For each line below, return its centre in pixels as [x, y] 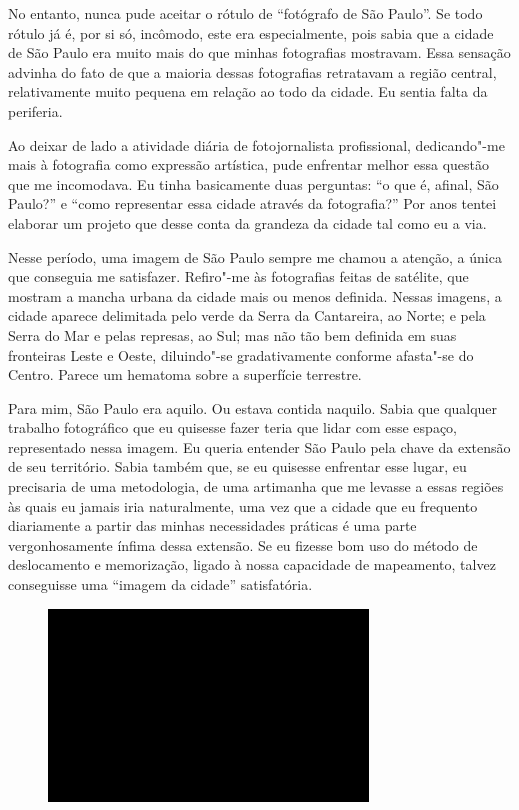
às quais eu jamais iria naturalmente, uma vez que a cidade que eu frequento [243, 505]
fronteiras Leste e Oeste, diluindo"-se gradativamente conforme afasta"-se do [241, 354]
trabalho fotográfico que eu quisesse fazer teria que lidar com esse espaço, [232, 427]
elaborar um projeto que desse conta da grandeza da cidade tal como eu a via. [247, 222]
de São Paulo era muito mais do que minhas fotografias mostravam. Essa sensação [259, 52]
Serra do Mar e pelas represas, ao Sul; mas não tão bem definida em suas [232, 334]
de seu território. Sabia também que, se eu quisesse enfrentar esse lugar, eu [237, 466]
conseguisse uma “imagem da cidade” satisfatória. [160, 584]
